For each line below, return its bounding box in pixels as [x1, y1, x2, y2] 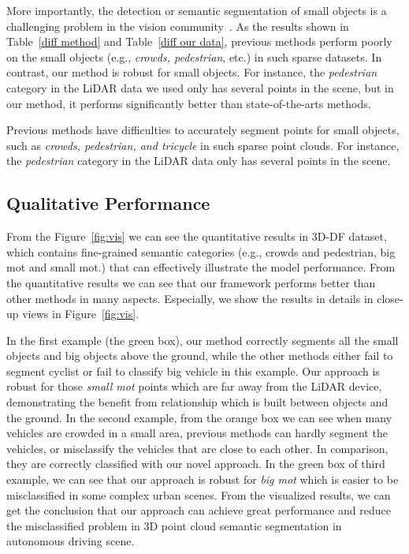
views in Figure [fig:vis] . [22, 305, 139, 322]
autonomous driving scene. [6, 533, 135, 549]
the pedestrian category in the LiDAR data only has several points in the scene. [6, 152, 391, 169]
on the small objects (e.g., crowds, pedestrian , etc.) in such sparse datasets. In [6, 48, 382, 65]
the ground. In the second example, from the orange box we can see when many [6, 409, 392, 425]
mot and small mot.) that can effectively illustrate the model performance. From [6, 259, 396, 275]
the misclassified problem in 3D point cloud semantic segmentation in [6, 517, 342, 533]
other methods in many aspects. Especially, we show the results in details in [6, 290, 374, 306]
